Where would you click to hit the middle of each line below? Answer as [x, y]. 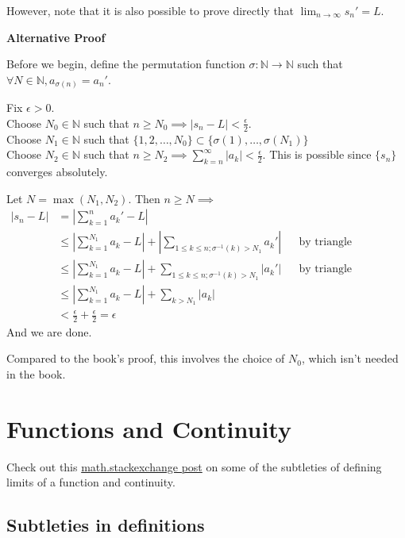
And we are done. [49, 331]
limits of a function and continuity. [91, 482]
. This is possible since [317, 154]
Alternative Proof [56, 37]
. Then [144, 198]
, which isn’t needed [350, 358]
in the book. [36, 374]
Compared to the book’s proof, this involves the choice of [146, 358]
